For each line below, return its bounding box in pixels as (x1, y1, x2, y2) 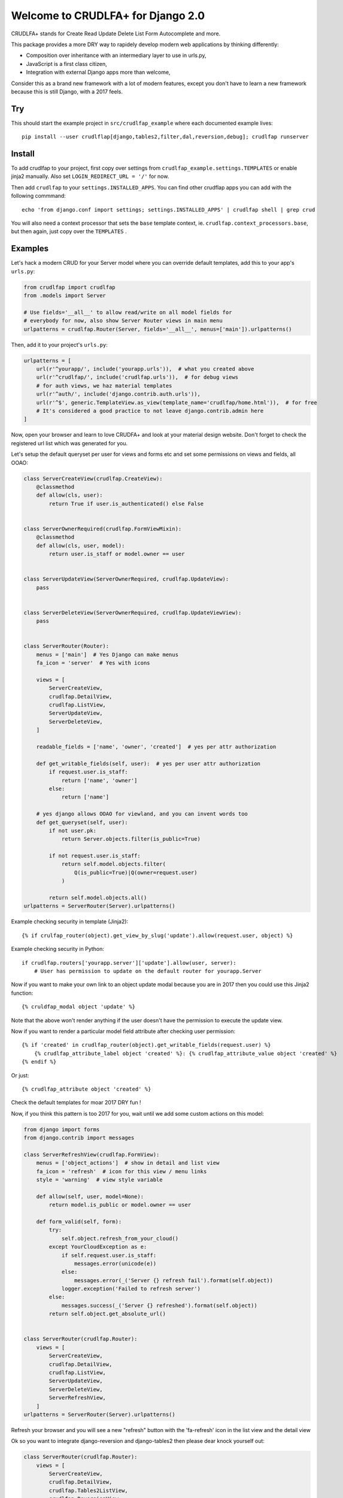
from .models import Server (23, 292, 106, 299)
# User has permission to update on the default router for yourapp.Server (34, 968, 262, 974)
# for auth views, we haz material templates (36, 382, 172, 389)
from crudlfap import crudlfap (23, 283, 116, 291)
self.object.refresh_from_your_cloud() (61, 1235, 179, 1242)
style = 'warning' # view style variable (36, 1176, 163, 1183)
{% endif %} (22, 1058, 57, 1065)
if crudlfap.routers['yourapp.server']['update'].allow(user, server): (22, 959, 236, 966)
